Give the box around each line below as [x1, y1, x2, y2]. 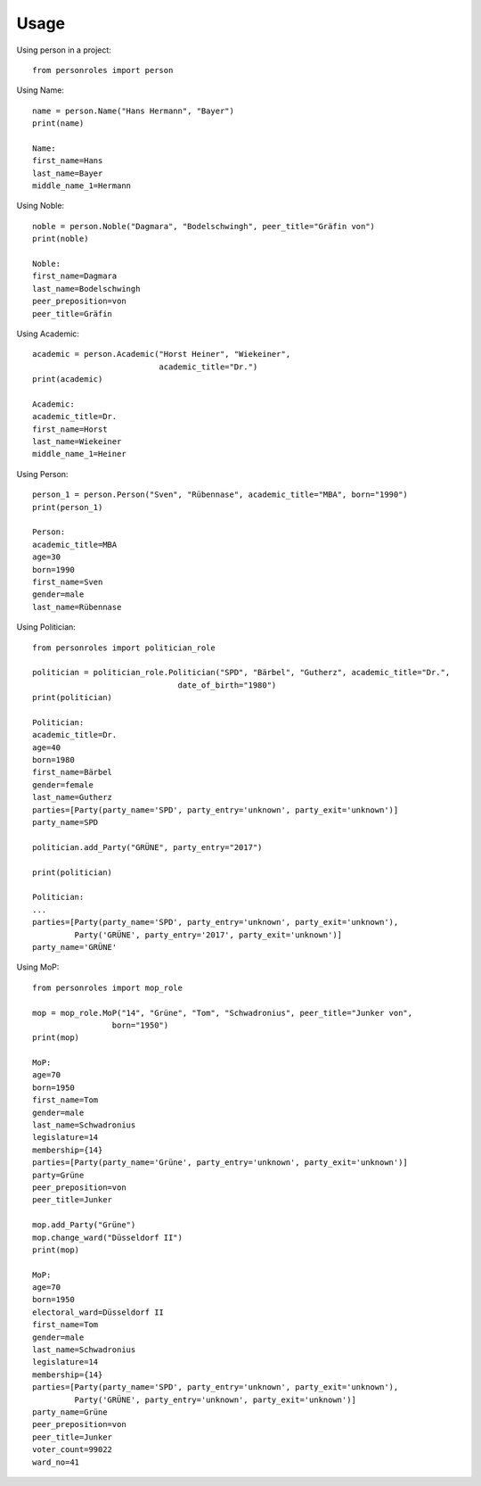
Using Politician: [16, 622, 76, 632]
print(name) [32, 119, 85, 128]
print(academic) [32, 375, 103, 384]
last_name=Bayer [32, 168, 103, 178]
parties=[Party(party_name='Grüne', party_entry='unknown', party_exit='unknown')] [32, 1158, 409, 1168]
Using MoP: [16, 962, 60, 972]
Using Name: [16, 85, 64, 95]
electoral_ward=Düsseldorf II [32, 1307, 165, 1317]
